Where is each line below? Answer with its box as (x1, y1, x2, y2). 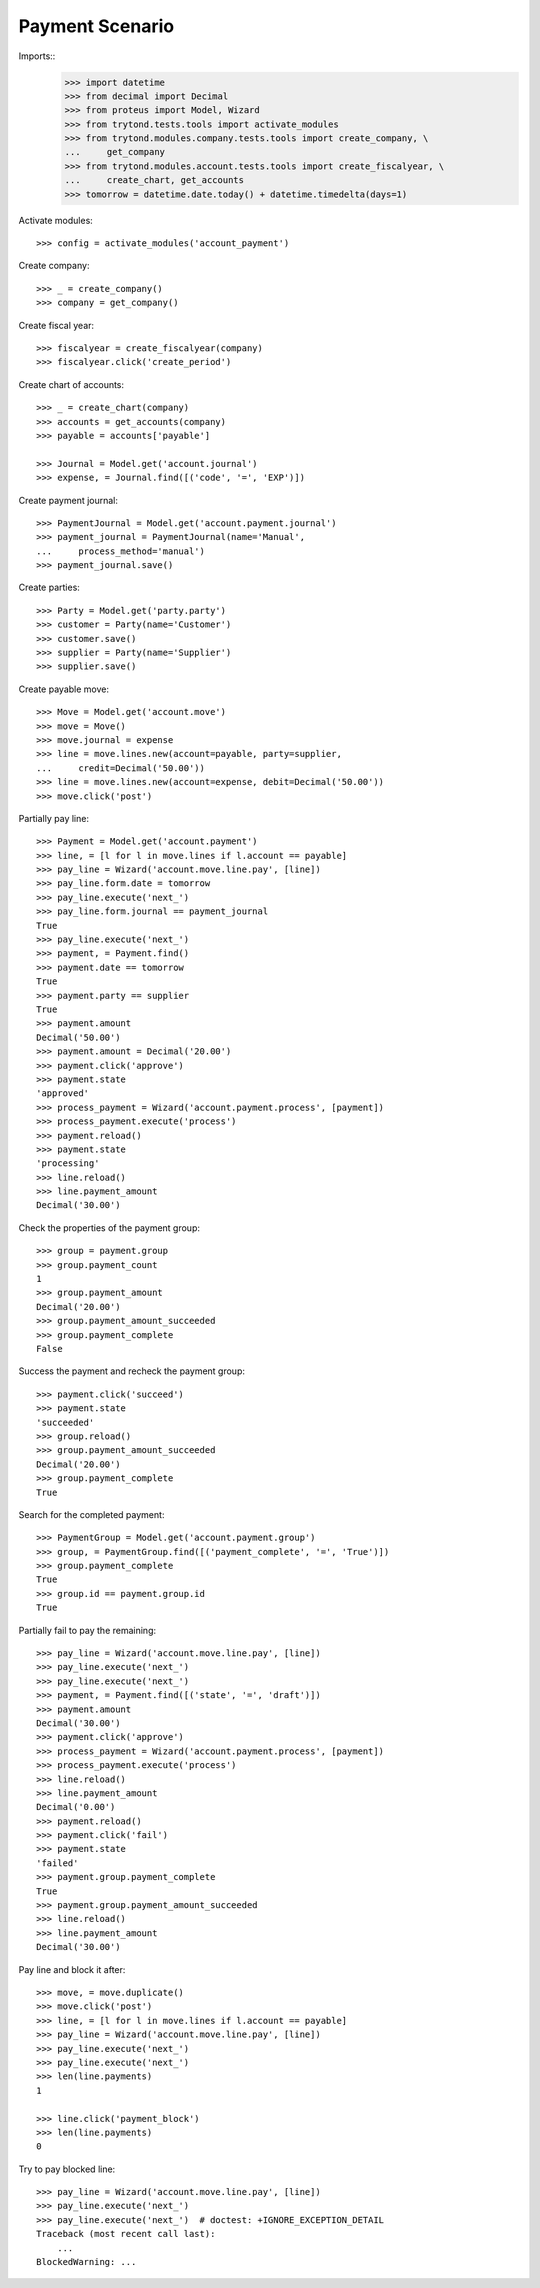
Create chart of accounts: (18, 378, 125, 390)
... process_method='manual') (36, 545, 205, 557)
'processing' (36, 1158, 100, 1169)
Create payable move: (18, 683, 110, 695)
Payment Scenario (18, 15, 175, 37)
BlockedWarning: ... (36, 2256, 137, 2268)
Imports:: (18, 50, 56, 62)
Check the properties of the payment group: (18, 1221, 200, 1234)
